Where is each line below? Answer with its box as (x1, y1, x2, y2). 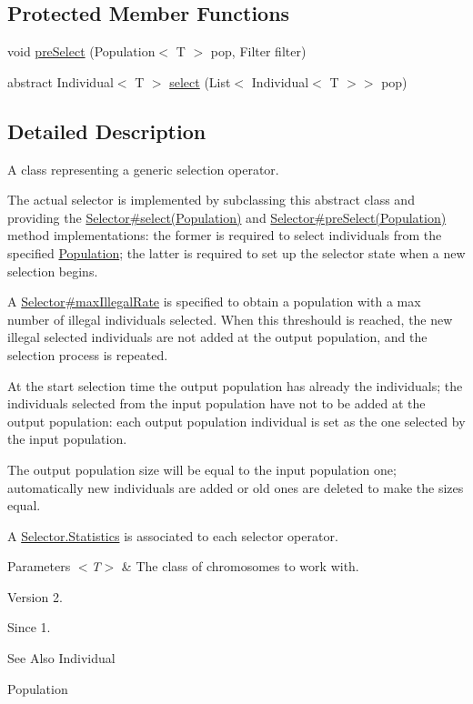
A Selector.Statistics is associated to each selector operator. (7, 526, 338, 545)
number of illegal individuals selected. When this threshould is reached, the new (7, 309, 453, 328)
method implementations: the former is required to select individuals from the (7, 226, 442, 245)
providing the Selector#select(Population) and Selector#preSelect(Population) (7, 207, 447, 226)
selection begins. (7, 261, 98, 280)
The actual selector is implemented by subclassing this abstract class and (7, 190, 415, 209)
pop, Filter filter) (210, 42, 307, 61)
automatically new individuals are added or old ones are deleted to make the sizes (7, 478, 464, 497)
